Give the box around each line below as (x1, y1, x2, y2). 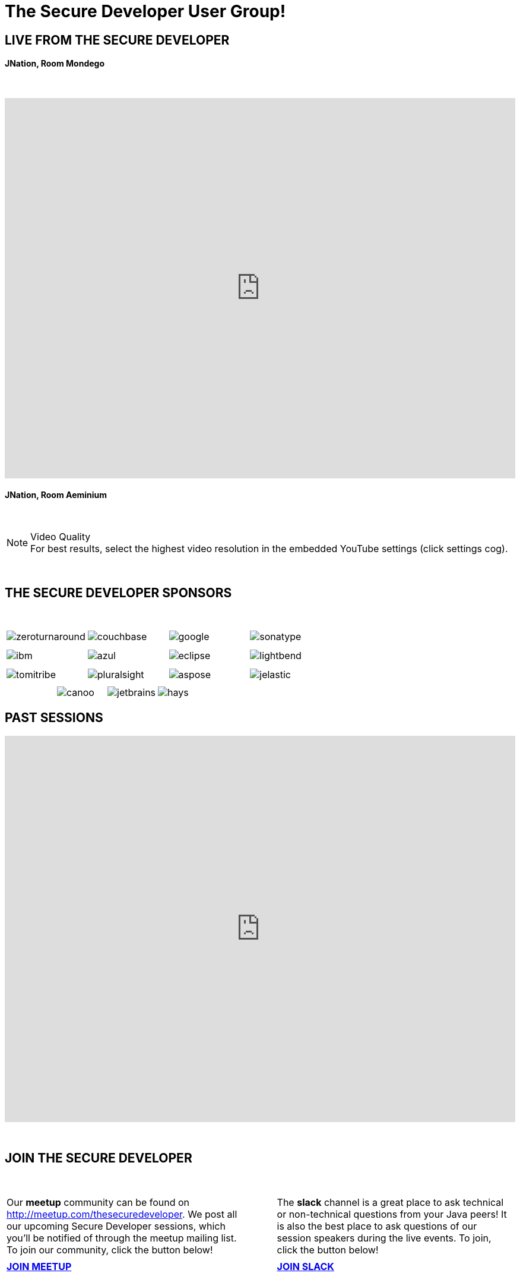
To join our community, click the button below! (7, 1243, 213, 1256)
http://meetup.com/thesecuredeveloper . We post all (7, 1208, 237, 1220)
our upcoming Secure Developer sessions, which (7, 1220, 226, 1232)
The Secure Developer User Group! (5, 1, 286, 21)
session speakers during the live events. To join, (277, 1231, 492, 1244)
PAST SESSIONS (5, 710, 103, 726)
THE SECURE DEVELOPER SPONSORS (5, 585, 232, 600)
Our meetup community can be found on (7, 1196, 190, 1208)
